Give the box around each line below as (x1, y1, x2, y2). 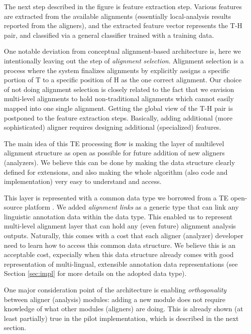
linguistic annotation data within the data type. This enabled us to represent (4, 211, 233, 221)
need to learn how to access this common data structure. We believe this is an (4, 240, 236, 250)
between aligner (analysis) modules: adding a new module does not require (4, 294, 225, 304)
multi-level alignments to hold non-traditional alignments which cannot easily (4, 93, 234, 104)
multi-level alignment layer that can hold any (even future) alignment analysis (4, 221, 236, 231)
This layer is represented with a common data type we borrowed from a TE (4, 192, 229, 202)
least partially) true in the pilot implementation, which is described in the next (4, 313, 239, 323)
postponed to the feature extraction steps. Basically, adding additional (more (4, 112, 233, 122)
